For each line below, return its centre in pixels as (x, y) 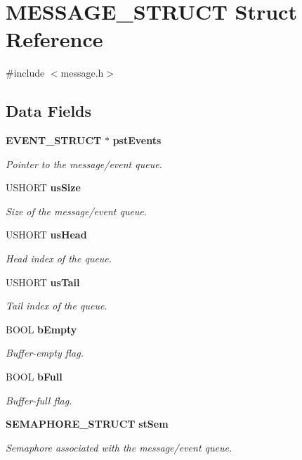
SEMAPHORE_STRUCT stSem (87, 424)
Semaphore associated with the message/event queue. (119, 447)
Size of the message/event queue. (77, 211)
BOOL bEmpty (41, 329)
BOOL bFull (34, 377)
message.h (82, 73)
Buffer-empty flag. (45, 353)
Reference (54, 39)
